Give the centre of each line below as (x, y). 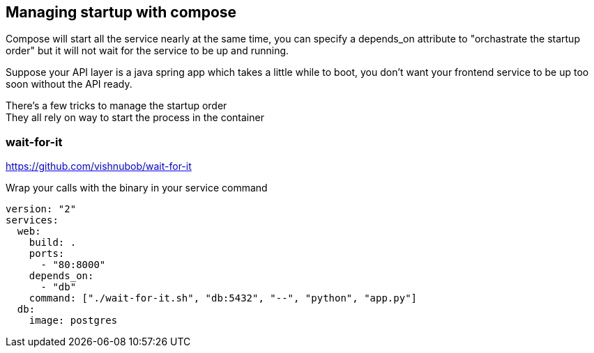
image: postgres (73, 321)
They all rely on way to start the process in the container (135, 118)
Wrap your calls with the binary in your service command (137, 188)
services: (32, 220)
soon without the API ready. (69, 84)
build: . (53, 243)
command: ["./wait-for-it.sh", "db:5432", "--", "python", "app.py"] (223, 298)
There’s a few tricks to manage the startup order (116, 106)
